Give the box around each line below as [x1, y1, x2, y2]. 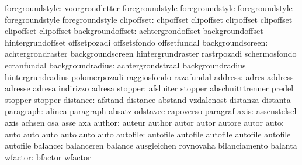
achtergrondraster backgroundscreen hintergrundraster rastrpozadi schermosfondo [5, 47, 297, 60]
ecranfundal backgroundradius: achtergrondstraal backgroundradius [5, 59, 246, 71]
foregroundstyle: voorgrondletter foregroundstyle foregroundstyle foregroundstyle [5, 2, 293, 13]
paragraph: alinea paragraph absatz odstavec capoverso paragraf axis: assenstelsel [5, 105, 297, 117]
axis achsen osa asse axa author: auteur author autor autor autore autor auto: [5, 116, 284, 128]
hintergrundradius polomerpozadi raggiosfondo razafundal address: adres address [5, 70, 294, 82]
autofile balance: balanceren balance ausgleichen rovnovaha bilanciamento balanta [5, 139, 297, 152]
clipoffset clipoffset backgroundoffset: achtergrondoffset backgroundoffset [5, 25, 263, 37]
